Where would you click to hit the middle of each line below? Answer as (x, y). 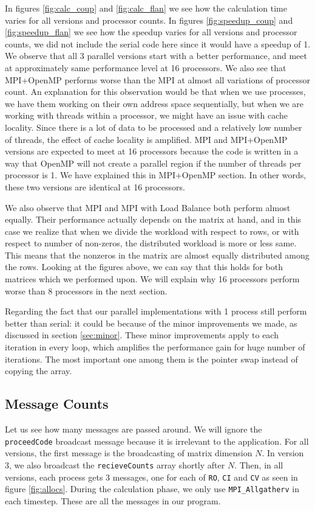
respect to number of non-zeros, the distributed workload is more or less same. (151, 243)
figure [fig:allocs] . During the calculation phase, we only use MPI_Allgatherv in (152, 489)
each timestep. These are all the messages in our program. (113, 500)
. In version (283, 453)
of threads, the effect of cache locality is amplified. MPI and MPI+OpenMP (146, 139)
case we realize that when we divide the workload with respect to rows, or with (152, 231)
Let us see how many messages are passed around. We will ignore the (134, 429)
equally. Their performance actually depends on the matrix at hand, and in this (153, 219)
